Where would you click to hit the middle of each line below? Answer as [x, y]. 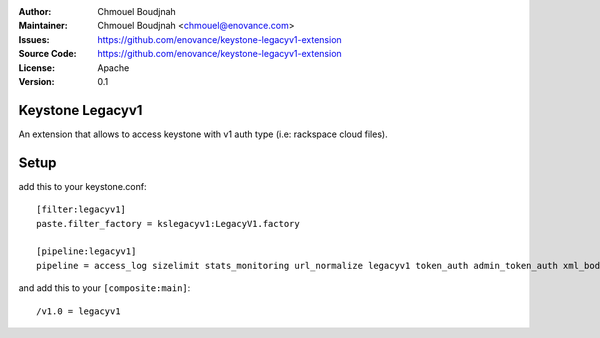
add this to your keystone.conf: [82, 186]
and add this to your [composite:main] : [104, 288]
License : [36, 67]
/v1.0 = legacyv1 [78, 311]
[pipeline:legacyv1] [86, 251]
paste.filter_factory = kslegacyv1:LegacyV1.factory [168, 223]
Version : [36, 81]
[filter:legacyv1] [81, 209]
